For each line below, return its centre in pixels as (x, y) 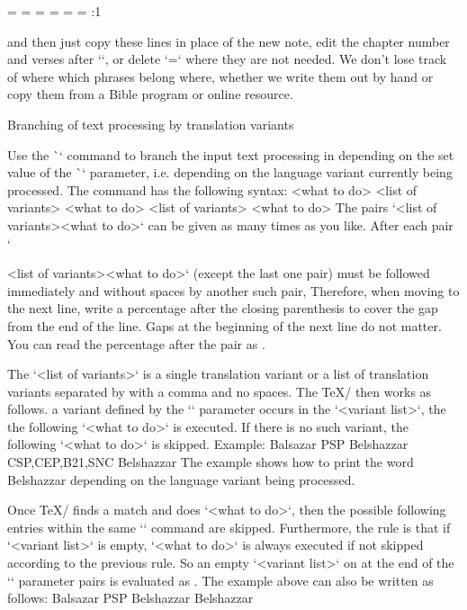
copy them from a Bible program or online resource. (150, 94)
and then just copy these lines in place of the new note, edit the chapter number (229, 41)
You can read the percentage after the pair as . (136, 343)
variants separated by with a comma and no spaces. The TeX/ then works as (220, 391)
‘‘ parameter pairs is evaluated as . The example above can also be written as (220, 580)
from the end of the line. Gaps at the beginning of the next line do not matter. (225, 325)
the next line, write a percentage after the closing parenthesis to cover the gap (223, 308)
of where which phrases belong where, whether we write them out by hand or (220, 76)
